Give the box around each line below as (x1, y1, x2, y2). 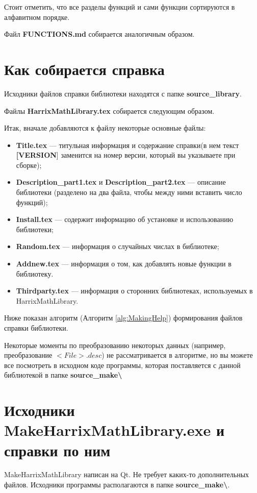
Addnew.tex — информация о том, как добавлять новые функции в (16, 258, 232, 269)
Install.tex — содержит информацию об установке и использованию (16, 214, 234, 225)
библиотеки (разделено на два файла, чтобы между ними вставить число (16, 187, 242, 198)
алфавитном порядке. (4, 11, 70, 22)
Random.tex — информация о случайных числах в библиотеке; (16, 241, 219, 252)
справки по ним (4, 439, 111, 460)
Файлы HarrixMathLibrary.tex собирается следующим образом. (4, 105, 215, 116)
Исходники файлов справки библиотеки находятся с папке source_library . (4, 88, 242, 98)
